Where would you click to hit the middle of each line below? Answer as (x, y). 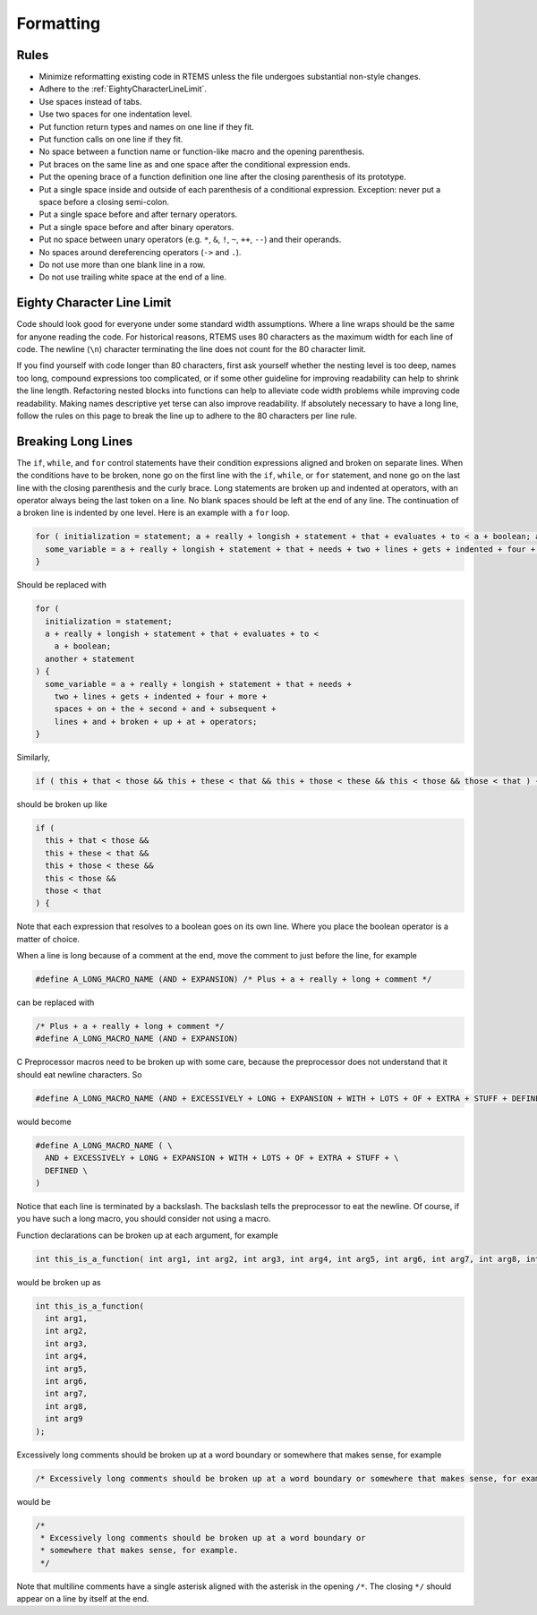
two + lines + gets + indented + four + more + (161, 696)
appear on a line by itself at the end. (83, 1599)
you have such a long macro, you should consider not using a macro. (144, 1219)
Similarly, (34, 758)
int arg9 (64, 1419)
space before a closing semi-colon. (104, 202)
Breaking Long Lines (75, 441)
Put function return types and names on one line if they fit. (146, 126)
